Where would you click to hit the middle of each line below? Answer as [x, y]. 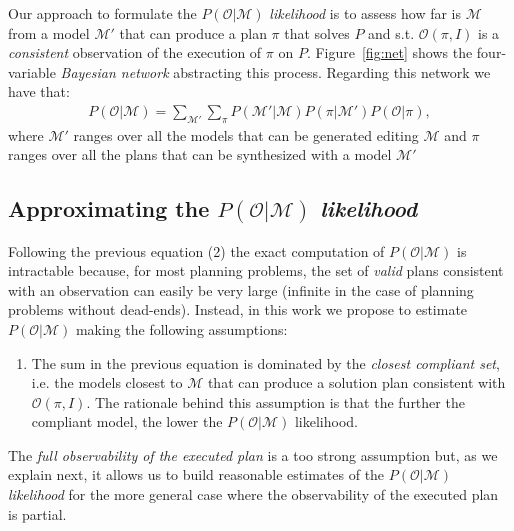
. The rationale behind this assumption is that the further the [275, 401]
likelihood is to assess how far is [365, 13]
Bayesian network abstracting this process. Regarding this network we [275, 71]
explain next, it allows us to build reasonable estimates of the [196, 474]
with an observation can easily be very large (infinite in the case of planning [241, 289]
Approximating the [109, 208]
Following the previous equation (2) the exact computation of [196, 250]
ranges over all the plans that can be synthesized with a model [200, 154]
